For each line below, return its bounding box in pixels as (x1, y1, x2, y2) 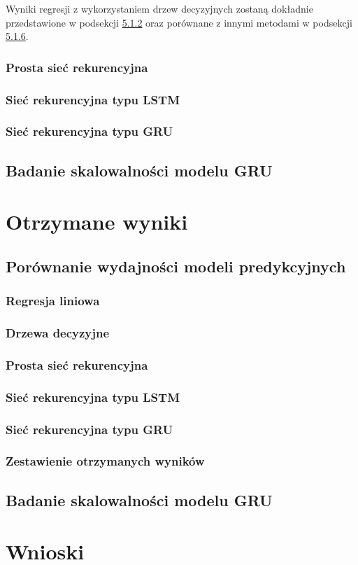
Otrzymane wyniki (6, 207, 188, 236)
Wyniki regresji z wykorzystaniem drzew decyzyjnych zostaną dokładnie (6, 1, 313, 15)
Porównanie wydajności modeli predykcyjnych (6, 255, 346, 277)
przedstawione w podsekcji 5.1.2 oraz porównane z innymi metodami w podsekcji (6, 15, 352, 29)
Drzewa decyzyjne (6, 324, 110, 342)
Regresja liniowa (6, 292, 100, 309)
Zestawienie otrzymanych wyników (6, 452, 205, 470)
